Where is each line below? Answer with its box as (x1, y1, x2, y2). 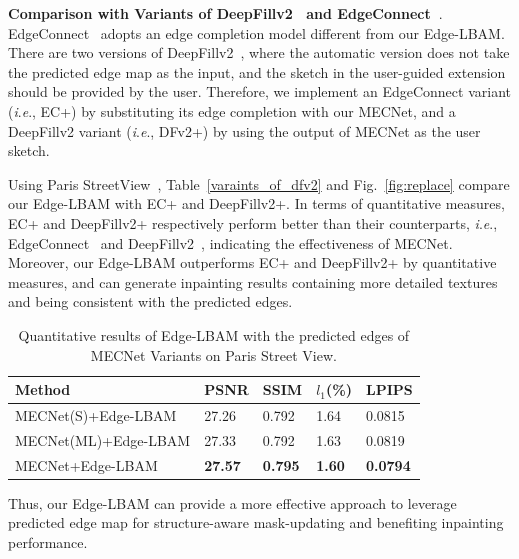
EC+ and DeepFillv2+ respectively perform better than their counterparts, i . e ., (8, 212, 498, 233)
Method (15, 379, 71, 400)
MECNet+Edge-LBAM (15, 454, 158, 475)
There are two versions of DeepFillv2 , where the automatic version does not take (8, 42, 510, 63)
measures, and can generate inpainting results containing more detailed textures (8, 271, 498, 292)
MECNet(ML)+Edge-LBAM (15, 429, 191, 450)
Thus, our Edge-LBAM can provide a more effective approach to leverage (8, 492, 457, 513)
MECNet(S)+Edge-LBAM (15, 404, 177, 425)
